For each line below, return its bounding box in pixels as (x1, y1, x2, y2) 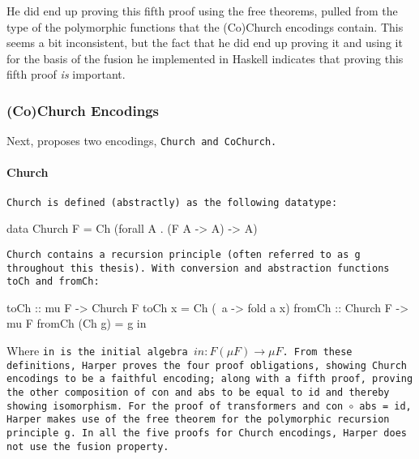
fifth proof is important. (6, 66, 126, 83)
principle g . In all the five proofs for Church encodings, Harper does (6, 427, 407, 439)
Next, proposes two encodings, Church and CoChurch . (6, 132, 277, 149)
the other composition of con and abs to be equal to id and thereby (6, 387, 390, 399)
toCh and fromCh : (6, 276, 100, 288)
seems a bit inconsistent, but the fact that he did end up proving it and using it (6, 34, 403, 51)
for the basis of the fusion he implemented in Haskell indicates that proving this (6, 49, 404, 66)
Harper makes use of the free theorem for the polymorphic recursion (6, 414, 390, 426)
